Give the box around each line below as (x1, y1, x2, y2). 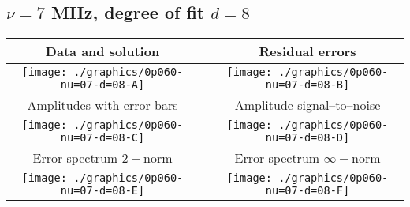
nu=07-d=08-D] (265, 131, 350, 145)
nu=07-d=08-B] (265, 78, 350, 92)
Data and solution (45, 42, 160, 61)
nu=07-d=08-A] (60, 78, 145, 92)
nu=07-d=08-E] (60, 184, 145, 198)
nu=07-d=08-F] (265, 184, 350, 198)
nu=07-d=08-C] (60, 131, 145, 145)
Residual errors (259, 42, 356, 61)
